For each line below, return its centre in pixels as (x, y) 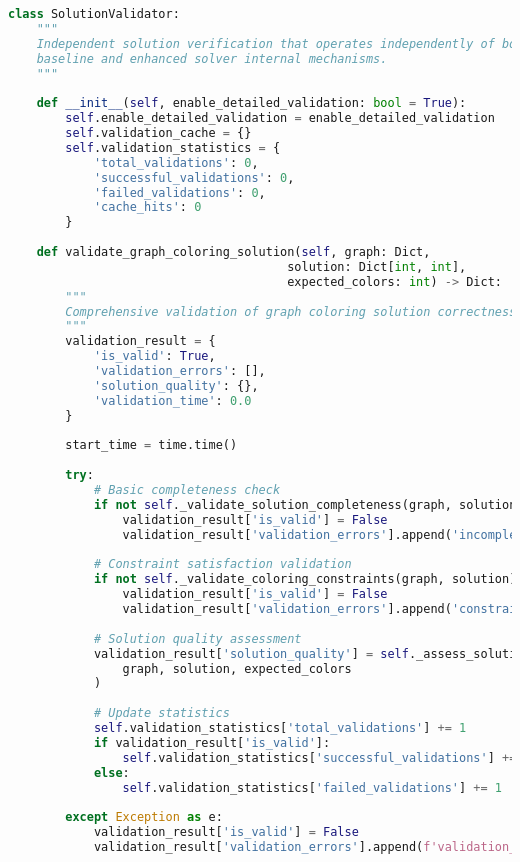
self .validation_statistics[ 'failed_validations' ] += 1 (312, 787)
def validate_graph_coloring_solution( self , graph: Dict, (233, 252)
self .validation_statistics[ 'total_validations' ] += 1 (280, 728)
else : (111, 772)
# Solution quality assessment (197, 638)
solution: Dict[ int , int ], (377, 266)
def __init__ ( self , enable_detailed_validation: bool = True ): (251, 103)
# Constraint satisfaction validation (222, 564)
